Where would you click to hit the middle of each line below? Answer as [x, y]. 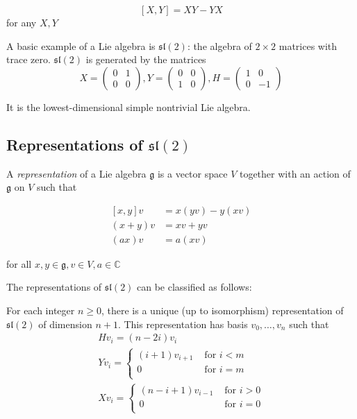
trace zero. [28, 59]
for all [19, 263]
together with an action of [295, 173]
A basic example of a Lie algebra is [81, 45]
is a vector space [192, 173]
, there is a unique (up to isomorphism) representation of [223, 310]
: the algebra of [219, 45]
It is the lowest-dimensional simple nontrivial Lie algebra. [128, 106]
